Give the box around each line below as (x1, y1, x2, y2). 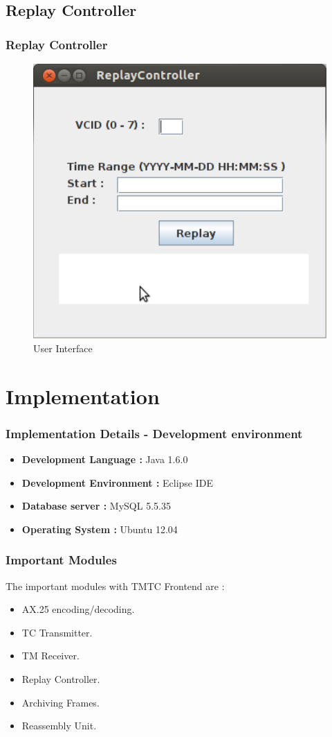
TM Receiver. (21, 648, 80, 663)
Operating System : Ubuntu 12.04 (21, 521, 178, 536)
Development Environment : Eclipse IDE (21, 475, 214, 489)
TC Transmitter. (21, 625, 93, 639)
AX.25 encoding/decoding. (21, 602, 135, 616)
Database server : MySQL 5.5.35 (21, 498, 171, 513)
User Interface (33, 340, 93, 355)
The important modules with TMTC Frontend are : (6, 578, 225, 593)
